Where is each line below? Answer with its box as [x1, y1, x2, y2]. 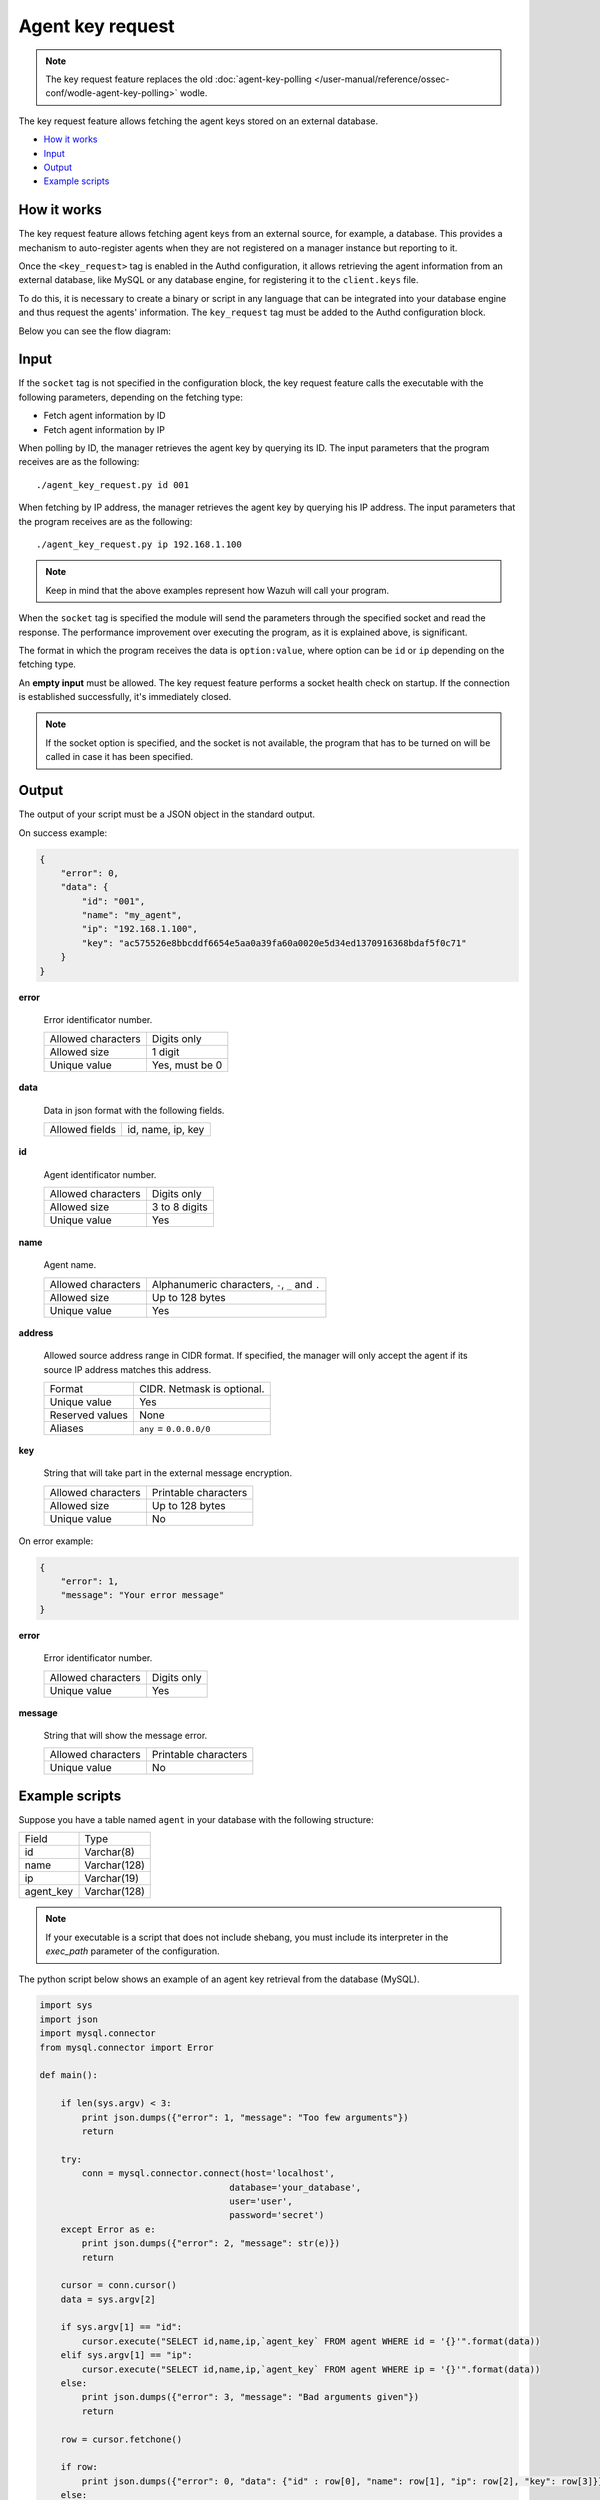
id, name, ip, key [126, 1123, 205, 1137]
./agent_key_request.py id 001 [36, 479, 190, 490]
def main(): [39, 2070, 99, 2081]
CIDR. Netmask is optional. [138, 1381, 265, 1395]
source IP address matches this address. [43, 1363, 212, 1375]
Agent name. [43, 1259, 97, 1271]
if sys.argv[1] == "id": [60, 2321, 183, 2333]
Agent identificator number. [43, 1168, 157, 1180]
